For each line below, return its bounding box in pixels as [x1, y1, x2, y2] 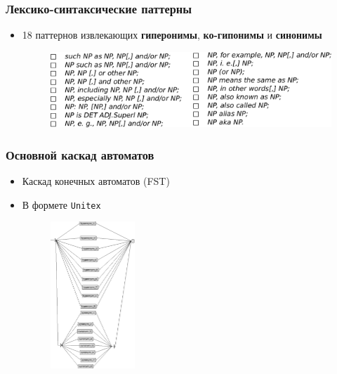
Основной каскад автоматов [6, 146, 154, 163]
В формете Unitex [22, 197, 101, 212]
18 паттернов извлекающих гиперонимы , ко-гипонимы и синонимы [22, 27, 322, 42]
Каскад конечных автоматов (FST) [22, 174, 170, 188]
